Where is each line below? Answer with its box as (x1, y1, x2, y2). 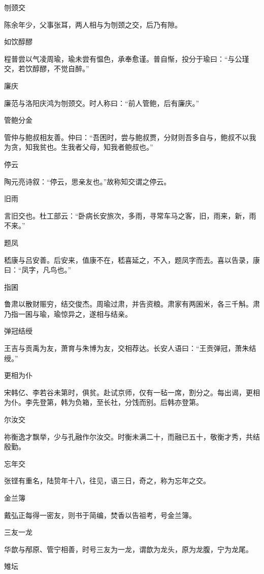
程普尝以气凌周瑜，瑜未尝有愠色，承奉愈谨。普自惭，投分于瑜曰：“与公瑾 (4, 53, 249, 64)
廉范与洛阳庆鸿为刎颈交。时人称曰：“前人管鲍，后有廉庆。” (4, 97, 200, 108)
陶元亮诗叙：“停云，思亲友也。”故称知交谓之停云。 (4, 176, 171, 186)
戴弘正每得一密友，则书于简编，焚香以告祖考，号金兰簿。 (4, 509, 196, 520)
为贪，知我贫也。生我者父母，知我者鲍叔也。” (4, 142, 153, 152)
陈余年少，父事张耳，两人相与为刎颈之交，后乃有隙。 (4, 19, 182, 30)
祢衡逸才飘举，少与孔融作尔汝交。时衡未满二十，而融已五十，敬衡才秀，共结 (4, 431, 260, 442)
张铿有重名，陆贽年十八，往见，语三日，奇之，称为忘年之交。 (4, 475, 210, 486)
